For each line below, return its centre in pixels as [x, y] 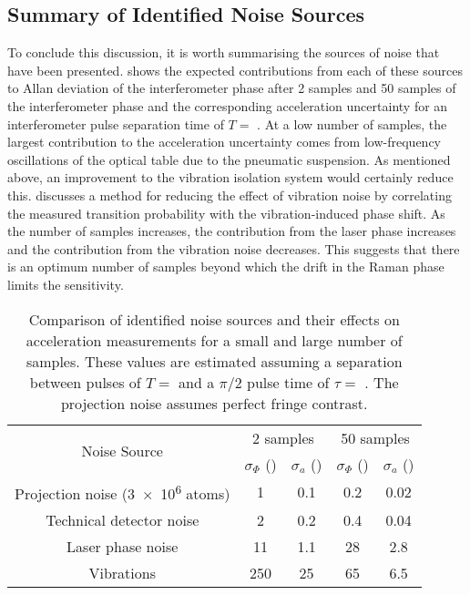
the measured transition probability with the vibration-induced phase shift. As [226, 213]
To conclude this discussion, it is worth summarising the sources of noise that [224, 52]
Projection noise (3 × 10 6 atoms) [123, 492]
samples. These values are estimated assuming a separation [214, 361]
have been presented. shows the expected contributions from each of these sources [235, 70]
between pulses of [85, 382]
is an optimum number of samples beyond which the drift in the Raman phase [226, 267]
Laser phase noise [123, 546]
